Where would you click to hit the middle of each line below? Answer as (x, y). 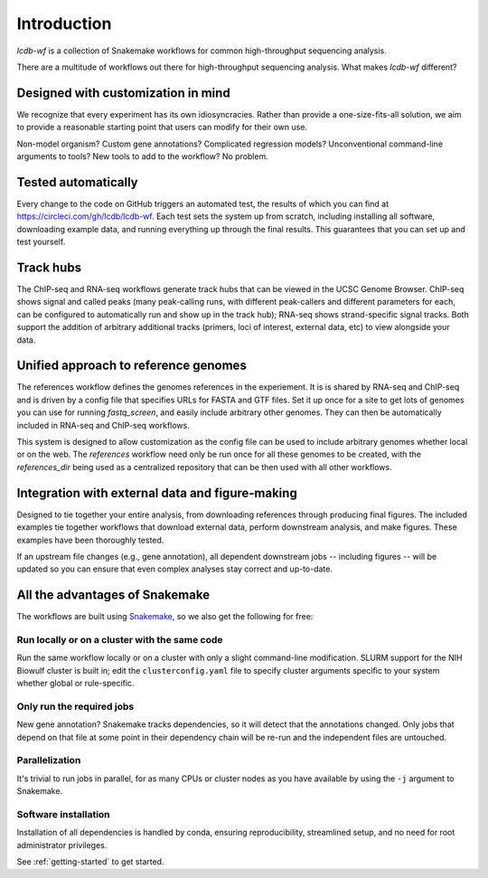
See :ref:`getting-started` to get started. (90, 862)
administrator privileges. (62, 845)
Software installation (63, 814)
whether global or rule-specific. (75, 684)
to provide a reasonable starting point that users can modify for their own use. (162, 127)
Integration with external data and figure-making (157, 493)
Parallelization (49, 760)
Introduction (64, 24)
